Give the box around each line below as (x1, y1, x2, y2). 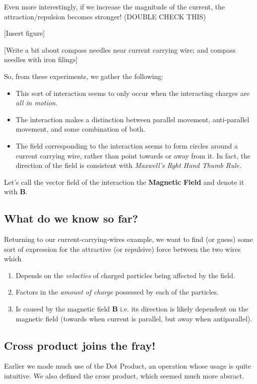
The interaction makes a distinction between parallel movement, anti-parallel (15, 114, 250, 124)
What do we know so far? (4, 211, 138, 226)
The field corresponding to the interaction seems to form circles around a (15, 140, 238, 151)
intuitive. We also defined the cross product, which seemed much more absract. (4, 371, 244, 381)
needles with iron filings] (4, 54, 78, 65)
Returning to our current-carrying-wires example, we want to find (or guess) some (4, 234, 253, 244)
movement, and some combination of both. (15, 124, 145, 134)
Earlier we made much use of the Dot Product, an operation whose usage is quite (4, 361, 252, 371)
